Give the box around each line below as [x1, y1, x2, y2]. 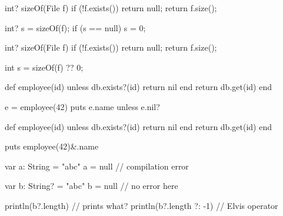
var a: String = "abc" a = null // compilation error [5, 159, 189, 172]
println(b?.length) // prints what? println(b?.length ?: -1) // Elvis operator [5, 199, 278, 211]
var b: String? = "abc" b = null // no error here [5, 180, 178, 192]
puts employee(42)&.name [5, 140, 99, 152]
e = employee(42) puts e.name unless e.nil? [5, 100, 160, 112]
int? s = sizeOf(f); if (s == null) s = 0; [5, 21, 146, 34]
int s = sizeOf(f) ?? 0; [5, 61, 84, 73]
